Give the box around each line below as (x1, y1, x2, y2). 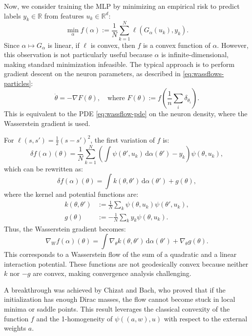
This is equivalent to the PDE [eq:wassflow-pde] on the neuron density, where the (4, 108, 248, 119)
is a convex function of (143, 40, 210, 50)
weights (4, 323, 26, 333)
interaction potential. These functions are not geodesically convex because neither (4, 258, 249, 269)
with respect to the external (164, 313, 248, 323)
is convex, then (90, 40, 135, 50)
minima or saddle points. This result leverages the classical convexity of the (4, 304, 230, 314)
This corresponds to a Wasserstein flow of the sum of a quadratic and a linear (4, 249, 237, 259)
